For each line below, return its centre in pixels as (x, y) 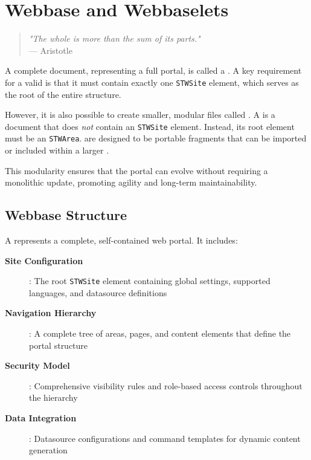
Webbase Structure (66, 215)
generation (48, 450)
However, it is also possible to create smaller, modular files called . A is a (140, 115)
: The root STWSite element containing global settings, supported (150, 281)
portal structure (59, 345)
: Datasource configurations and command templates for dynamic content (165, 438)
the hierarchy (53, 397)
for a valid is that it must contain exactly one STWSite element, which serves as (152, 82)
